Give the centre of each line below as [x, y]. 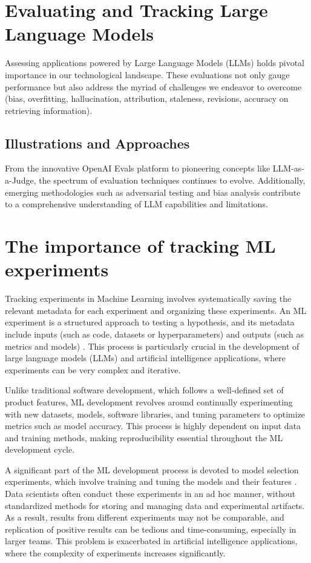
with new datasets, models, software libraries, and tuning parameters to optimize [155, 414]
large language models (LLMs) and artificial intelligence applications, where [145, 358]
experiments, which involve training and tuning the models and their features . [151, 481]
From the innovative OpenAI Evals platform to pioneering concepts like [138, 168]
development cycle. [40, 449]
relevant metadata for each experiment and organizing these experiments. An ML [156, 310]
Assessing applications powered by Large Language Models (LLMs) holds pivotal [155, 63]
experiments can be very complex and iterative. [93, 369]
